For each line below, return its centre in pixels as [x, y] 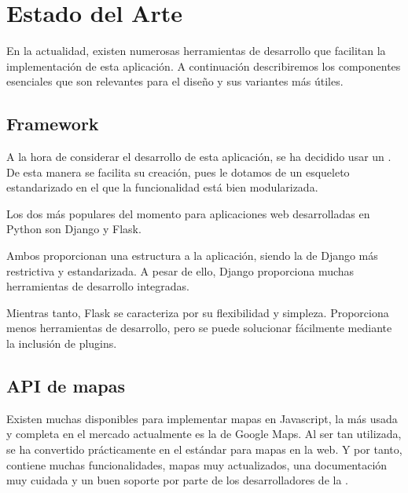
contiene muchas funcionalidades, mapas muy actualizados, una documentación [197, 464]
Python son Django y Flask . [74, 229]
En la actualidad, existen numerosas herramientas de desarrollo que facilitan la [196, 51]
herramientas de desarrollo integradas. [98, 286]
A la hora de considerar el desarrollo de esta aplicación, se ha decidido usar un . [199, 157]
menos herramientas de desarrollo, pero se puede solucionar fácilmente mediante [199, 328]
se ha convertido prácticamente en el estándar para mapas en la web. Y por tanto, [204, 449]
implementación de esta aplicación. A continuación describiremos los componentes [204, 66]
